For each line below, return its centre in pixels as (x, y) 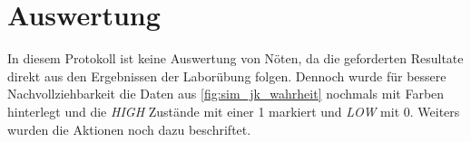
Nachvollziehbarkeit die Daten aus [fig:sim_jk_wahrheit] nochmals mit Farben (226, 94)
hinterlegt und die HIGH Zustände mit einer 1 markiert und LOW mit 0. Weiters (234, 111)
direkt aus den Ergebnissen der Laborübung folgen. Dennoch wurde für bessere (227, 76)
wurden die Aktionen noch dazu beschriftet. (129, 129)
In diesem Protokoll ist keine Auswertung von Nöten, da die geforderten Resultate (235, 58)
